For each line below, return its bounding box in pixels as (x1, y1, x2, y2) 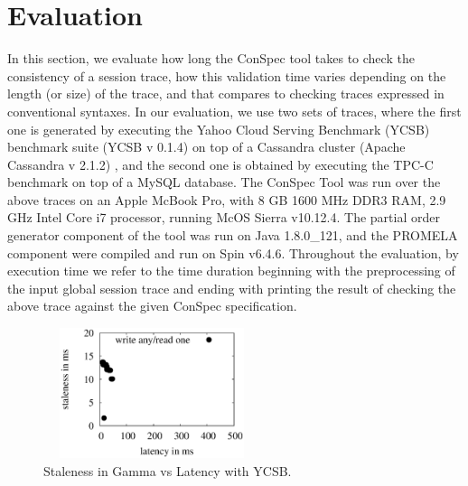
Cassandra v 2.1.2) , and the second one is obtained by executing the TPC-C (7, 154, 434, 173)
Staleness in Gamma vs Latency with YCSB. (43, 461, 292, 480)
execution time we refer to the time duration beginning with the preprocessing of (7, 261, 455, 280)
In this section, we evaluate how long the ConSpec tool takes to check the (7, 49, 415, 68)
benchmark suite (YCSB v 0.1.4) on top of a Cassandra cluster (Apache (7, 137, 406, 156)
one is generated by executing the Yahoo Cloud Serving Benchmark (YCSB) (7, 119, 430, 138)
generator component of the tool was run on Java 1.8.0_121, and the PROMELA (7, 226, 458, 245)
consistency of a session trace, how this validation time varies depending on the (7, 66, 446, 85)
